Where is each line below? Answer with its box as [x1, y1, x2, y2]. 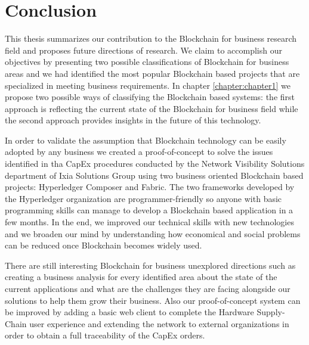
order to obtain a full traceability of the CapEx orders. [5, 329, 205, 341]
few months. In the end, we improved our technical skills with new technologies [5, 216, 294, 228]
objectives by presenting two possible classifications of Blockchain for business [5, 55, 289, 68]
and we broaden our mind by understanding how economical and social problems [5, 227, 301, 240]
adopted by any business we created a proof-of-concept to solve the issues [5, 145, 273, 158]
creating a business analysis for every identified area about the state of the [5, 271, 277, 283]
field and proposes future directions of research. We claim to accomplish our [5, 43, 282, 56]
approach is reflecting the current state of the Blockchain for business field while [5, 102, 298, 114]
